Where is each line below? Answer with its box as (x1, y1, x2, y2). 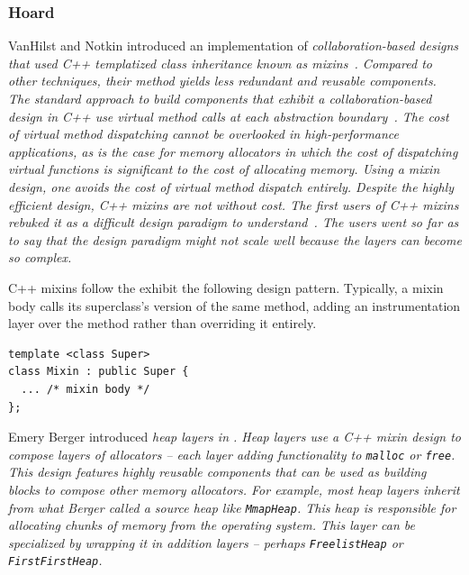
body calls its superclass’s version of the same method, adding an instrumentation (8, 296, 461, 315)
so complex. (8, 248, 72, 267)
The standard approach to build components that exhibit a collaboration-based (8, 89, 432, 107)
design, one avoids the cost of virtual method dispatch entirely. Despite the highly (8, 177, 455, 196)
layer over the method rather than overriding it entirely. (8, 314, 317, 333)
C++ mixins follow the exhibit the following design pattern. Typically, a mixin (8, 278, 444, 297)
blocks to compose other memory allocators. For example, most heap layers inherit (8, 479, 460, 498)
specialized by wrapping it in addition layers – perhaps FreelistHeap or (8, 533, 403, 552)
